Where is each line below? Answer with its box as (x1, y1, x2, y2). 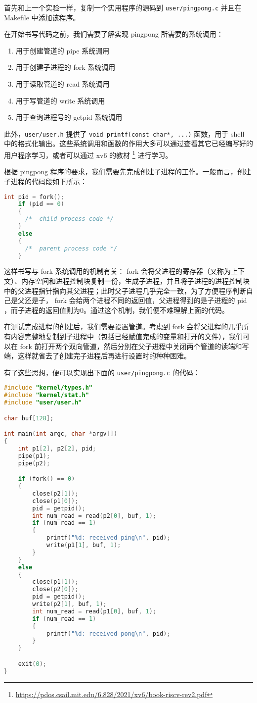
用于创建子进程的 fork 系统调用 (15, 62, 116, 72)
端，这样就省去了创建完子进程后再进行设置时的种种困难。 (4, 351, 191, 361)
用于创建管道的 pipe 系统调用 (15, 45, 110, 55)
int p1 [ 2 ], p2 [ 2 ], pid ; (18, 445, 96, 452)
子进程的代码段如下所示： (4, 176, 87, 186)
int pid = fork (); (4, 193, 64, 201)
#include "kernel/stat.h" (4, 392, 89, 399)
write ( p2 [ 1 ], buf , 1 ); (32, 601, 107, 608)
